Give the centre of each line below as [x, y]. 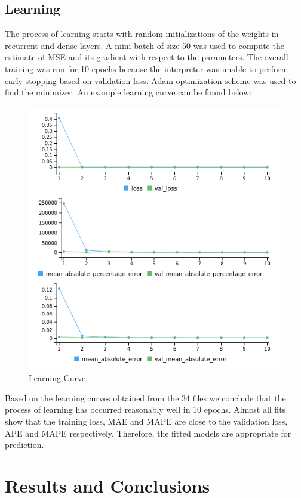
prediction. [24, 445]
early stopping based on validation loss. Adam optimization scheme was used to [150, 80]
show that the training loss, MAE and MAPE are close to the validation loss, [146, 421]
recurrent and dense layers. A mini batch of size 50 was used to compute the [145, 45]
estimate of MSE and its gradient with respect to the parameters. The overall [147, 57]
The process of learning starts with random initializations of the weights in [142, 34]
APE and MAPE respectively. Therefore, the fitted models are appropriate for [148, 433]
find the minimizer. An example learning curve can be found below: [128, 92]
